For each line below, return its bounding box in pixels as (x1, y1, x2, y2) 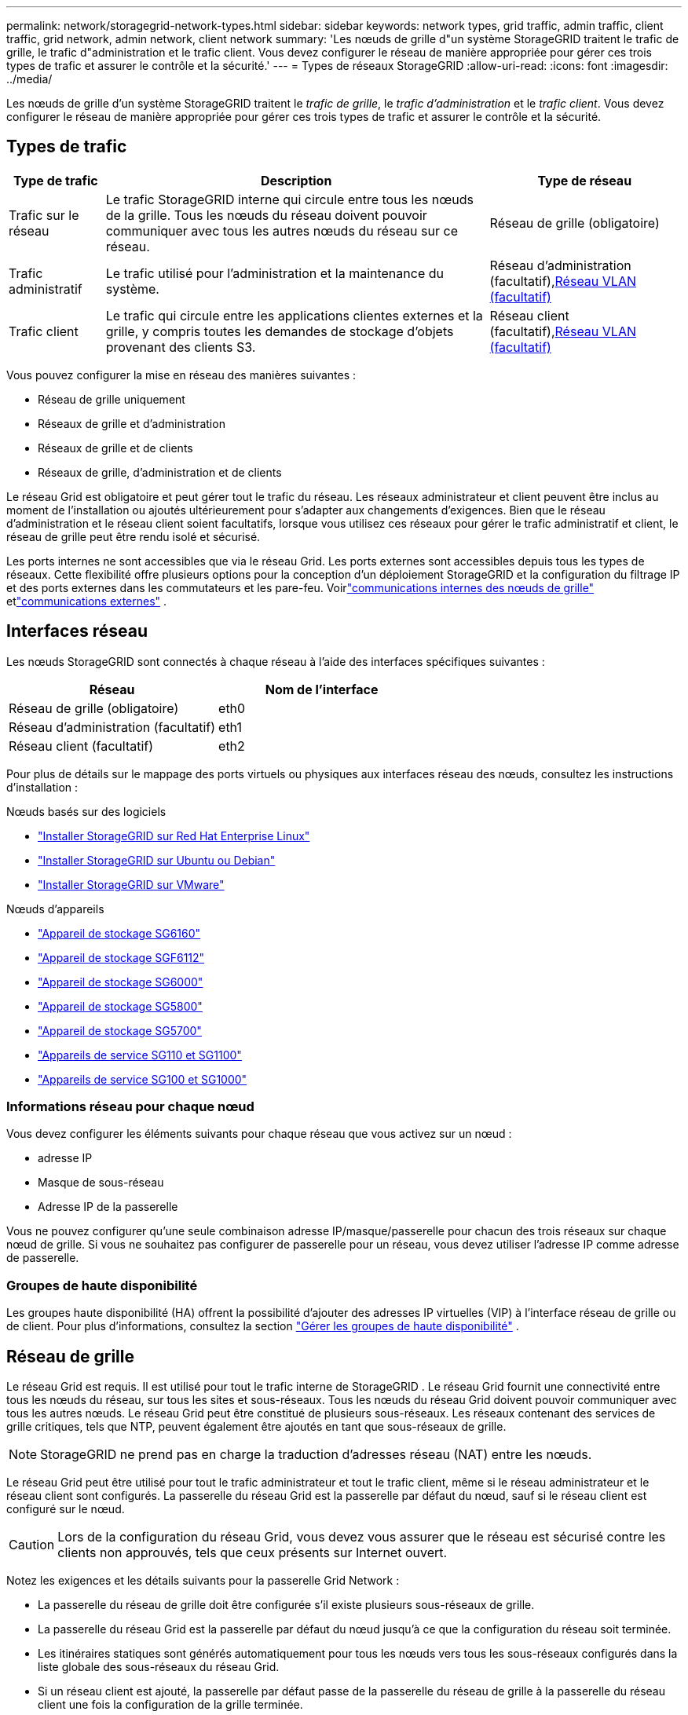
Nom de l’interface (265, 681, 379, 697)
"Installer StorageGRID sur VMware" (38, 877, 225, 891)
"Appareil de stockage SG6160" (38, 926, 201, 940)
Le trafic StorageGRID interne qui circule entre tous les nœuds (105, 191, 474, 207)
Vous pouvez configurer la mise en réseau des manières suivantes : (6, 367, 357, 382)
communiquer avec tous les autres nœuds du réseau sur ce (105, 222, 458, 239)
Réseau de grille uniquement (38, 392, 185, 406)
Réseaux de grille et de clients (38, 441, 193, 455)
